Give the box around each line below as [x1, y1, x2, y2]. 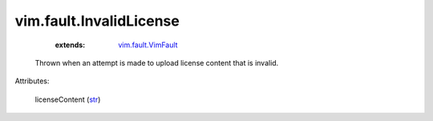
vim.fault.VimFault [118, 40, 178, 50]
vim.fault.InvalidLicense [14, 12, 180, 30]
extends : [55, 40, 86, 50]
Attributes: [14, 76, 50, 86]
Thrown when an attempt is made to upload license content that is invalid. [34, 58, 279, 67]
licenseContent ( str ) [34, 95, 101, 104]
